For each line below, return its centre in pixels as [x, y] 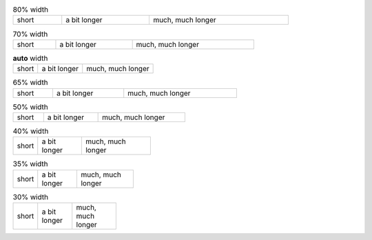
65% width [30, 83]
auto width [30, 58]
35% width [30, 164]
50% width [30, 107]
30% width [30, 197]
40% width [31, 131]
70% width [30, 34]
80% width [30, 10]
